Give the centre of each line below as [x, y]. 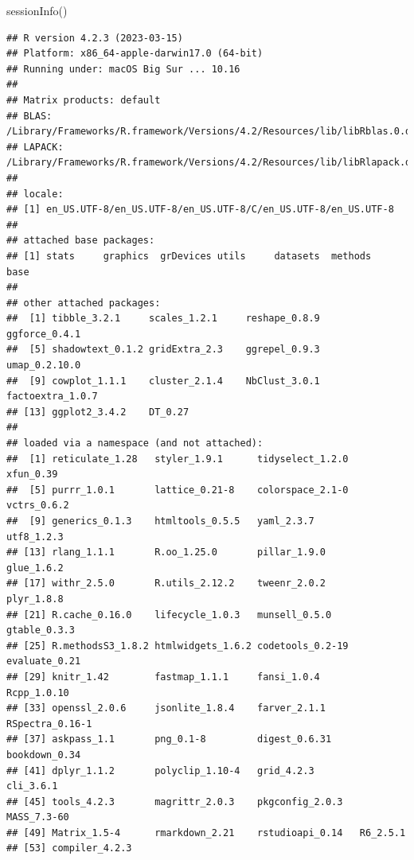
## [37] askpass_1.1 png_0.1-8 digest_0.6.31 [169, 739]
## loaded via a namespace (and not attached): [135, 444]
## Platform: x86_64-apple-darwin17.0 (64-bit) [135, 54]
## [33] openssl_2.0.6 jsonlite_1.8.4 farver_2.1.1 [166, 708]
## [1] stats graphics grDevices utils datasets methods [189, 256]
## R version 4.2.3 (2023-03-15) [95, 38]
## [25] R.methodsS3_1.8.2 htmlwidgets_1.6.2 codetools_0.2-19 [178, 646]
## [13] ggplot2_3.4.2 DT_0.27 [98, 412]
